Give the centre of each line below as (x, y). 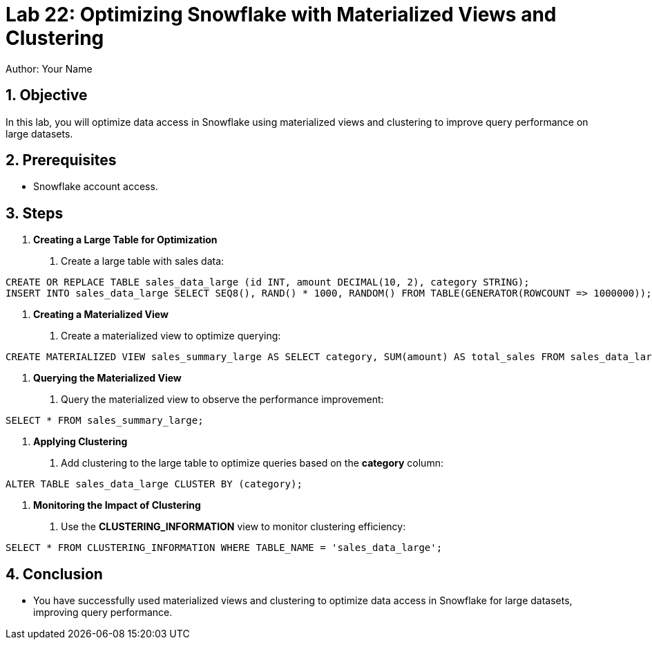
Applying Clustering (80, 442)
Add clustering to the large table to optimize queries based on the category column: (252, 463)
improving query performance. (103, 613)
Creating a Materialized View (101, 315)
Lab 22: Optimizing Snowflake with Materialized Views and (281, 15)
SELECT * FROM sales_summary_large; (105, 421)
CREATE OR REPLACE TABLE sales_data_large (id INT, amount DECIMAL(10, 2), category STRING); (268, 282)
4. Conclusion (54, 574)
